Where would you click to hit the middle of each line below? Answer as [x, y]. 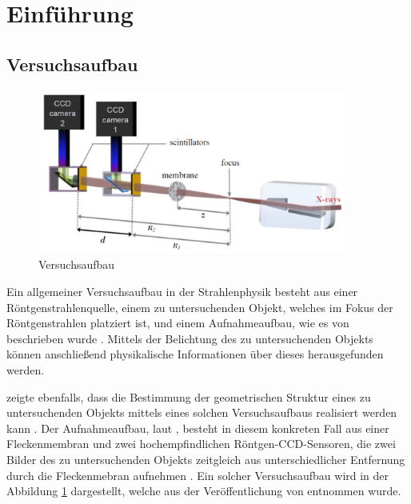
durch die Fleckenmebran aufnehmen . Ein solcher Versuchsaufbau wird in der [198, 475]
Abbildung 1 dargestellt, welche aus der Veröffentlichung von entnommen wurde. [204, 491]
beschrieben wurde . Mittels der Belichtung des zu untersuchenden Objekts [190, 338]
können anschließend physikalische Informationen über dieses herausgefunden [195, 354]
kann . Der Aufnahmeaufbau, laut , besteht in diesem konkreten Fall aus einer [198, 428]
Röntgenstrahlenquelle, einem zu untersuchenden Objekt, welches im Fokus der [200, 307]
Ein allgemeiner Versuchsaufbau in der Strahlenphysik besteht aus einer [182, 291]
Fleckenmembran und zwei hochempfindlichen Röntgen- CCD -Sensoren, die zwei [201, 444]
